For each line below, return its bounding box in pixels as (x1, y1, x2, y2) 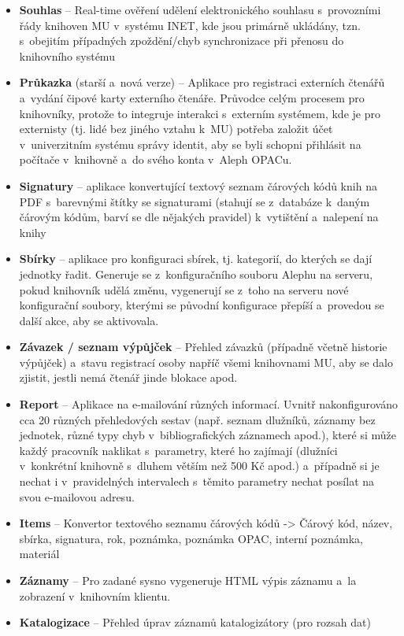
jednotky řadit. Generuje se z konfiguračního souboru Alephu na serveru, (19, 265, 373, 282)
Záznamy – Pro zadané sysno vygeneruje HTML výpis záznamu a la (19, 572, 357, 588)
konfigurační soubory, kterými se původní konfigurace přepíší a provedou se (19, 297, 384, 313)
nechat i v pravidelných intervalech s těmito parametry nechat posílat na (19, 473, 375, 490)
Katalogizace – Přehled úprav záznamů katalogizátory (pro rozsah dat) (19, 614, 371, 630)
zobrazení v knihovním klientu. (19, 587, 171, 604)
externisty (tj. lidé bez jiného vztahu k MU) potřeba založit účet (19, 120, 333, 137)
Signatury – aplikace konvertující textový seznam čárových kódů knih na (19, 177, 377, 194)
